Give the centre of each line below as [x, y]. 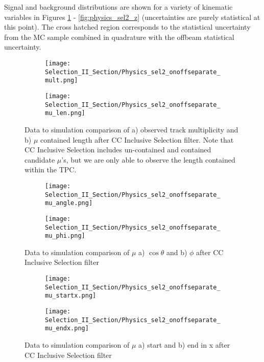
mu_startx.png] [71, 296]
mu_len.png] [65, 113]
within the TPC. [51, 169]
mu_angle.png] [69, 203]
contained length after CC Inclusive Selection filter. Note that [137, 139]
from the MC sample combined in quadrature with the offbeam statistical [119, 37]
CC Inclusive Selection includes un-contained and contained [118, 150]
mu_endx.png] [67, 329]
